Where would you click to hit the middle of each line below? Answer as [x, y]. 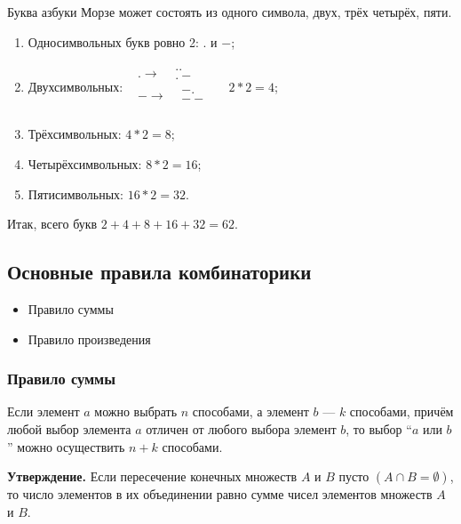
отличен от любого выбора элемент [241, 428]
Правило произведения [89, 339]
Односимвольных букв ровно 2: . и [123, 41]
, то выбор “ [379, 428]
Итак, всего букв [52, 224]
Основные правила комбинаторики [159, 272]
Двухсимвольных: [76, 86]
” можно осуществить [66, 446]
